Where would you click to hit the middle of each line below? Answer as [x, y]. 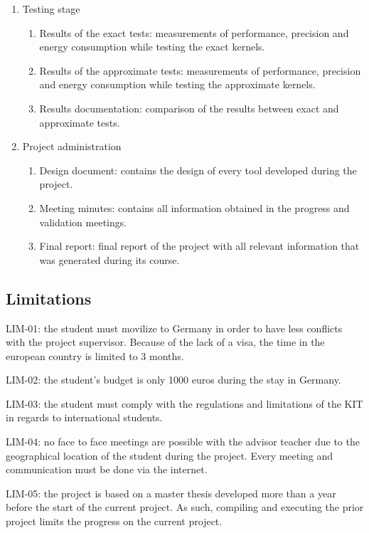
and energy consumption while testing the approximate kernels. [177, 84]
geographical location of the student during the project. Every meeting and [170, 455]
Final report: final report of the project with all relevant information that [199, 246]
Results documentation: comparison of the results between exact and [189, 108]
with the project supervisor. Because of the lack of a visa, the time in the [165, 342]
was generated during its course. [109, 259]
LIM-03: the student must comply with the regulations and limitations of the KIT [184, 403]
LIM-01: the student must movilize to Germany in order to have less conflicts [174, 328]
